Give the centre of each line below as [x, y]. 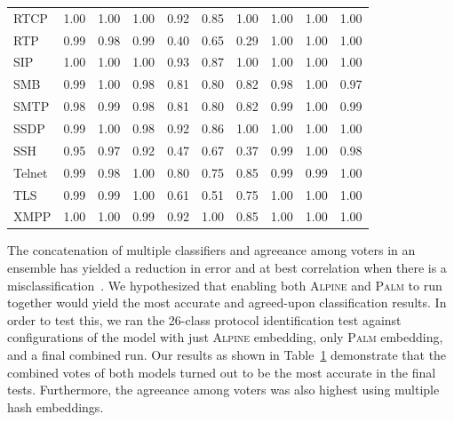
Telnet [31, 172]
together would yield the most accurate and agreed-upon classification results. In [227, 303]
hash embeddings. [56, 406]
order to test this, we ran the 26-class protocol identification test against [204, 319]
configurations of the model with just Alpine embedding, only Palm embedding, [225, 337]
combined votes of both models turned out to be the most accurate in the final [222, 372]
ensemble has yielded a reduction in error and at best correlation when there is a [227, 268]
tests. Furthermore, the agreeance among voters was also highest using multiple [223, 390]
